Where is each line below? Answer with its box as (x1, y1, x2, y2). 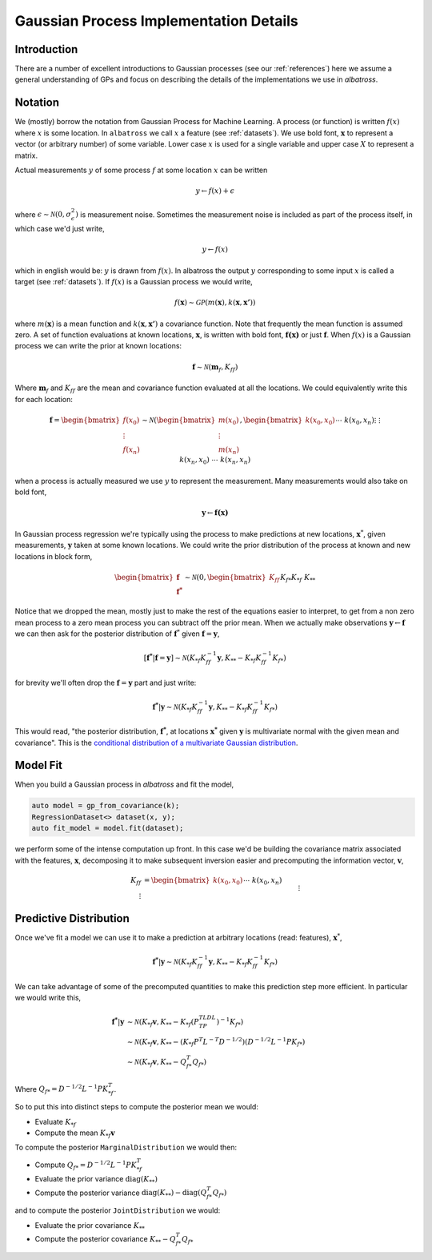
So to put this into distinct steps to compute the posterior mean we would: (14, 1102, 259, 1112)
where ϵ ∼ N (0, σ (14, 209, 72, 219)
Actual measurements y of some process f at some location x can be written (14, 165, 268, 175)
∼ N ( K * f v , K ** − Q (126, 1057, 187, 1069)
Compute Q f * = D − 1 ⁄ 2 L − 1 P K (34, 1158, 138, 1171)
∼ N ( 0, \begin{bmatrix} (184, 573, 267, 582)
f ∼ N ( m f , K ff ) (192, 362, 238, 373)
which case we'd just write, (14, 224, 105, 234)
